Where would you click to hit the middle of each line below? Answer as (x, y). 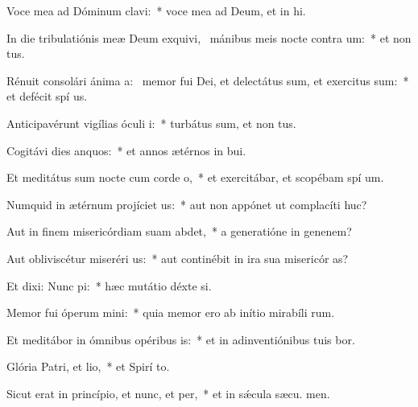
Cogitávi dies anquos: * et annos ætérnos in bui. (126, 150)
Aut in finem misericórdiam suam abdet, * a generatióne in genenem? (179, 231)
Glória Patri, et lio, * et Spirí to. (88, 366)
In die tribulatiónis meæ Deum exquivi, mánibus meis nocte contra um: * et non (209, 37)
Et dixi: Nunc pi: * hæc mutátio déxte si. (109, 285)
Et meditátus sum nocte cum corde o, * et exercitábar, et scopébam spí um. (195, 177)
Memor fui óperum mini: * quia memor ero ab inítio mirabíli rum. (171, 312)
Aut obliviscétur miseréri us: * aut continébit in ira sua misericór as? (178, 258)
